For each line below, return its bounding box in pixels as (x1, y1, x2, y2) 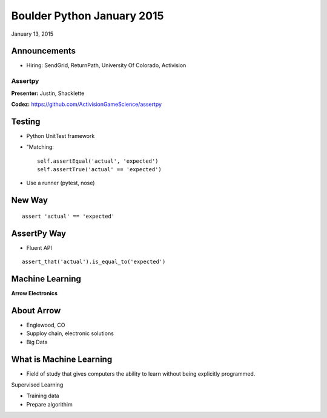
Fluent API (26, 244, 53, 251)
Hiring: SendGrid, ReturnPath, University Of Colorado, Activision (26, 62, 187, 69)
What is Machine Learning (11, 354, 113, 364)
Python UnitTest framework (26, 132, 95, 139)
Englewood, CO (26, 321, 66, 328)
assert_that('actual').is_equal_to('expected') (22, 258, 166, 266)
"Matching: (26, 143, 54, 151)
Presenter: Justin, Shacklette (11, 90, 85, 97)
